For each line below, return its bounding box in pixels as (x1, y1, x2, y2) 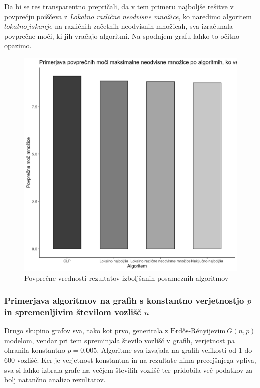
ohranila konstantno (4, 345, 65, 355)
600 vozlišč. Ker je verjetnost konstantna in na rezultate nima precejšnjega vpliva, (4, 355, 256, 365)
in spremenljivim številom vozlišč (4, 306, 141, 318)
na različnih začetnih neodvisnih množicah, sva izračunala (55, 21, 233, 31)
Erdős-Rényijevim (170, 328, 226, 335)
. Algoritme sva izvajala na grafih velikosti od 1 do (97, 345, 252, 355)
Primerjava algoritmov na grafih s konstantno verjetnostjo (4, 294, 244, 307)
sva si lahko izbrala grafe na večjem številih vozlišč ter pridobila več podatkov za (4, 364, 253, 375)
